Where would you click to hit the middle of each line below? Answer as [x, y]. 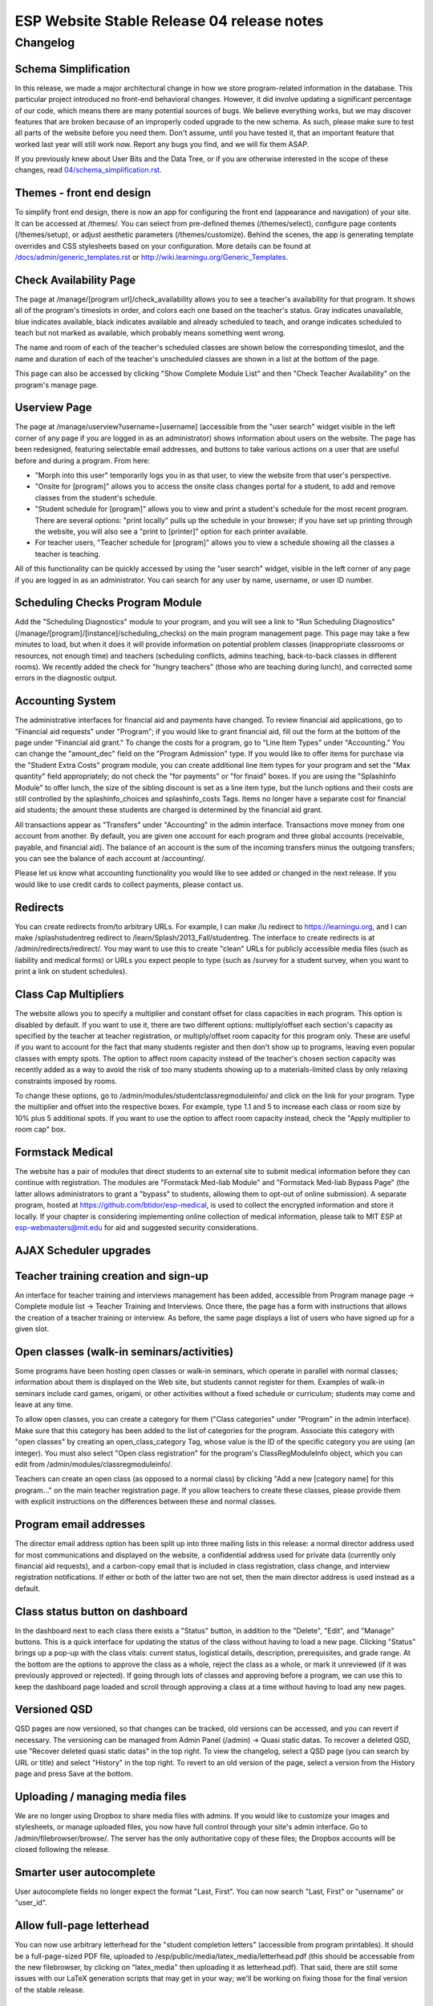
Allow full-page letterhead [82, 1926]
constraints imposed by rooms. [66, 1081]
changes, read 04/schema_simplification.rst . [88, 170]
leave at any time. [44, 1405]
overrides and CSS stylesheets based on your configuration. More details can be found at [163, 246]
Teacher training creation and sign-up [111, 1276]
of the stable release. [50, 1989]
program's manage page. [57, 384]
